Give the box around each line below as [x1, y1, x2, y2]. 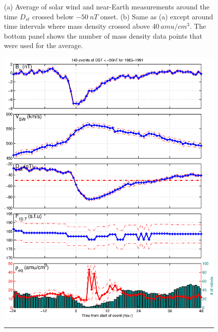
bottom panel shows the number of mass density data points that [4, 30, 203, 41]
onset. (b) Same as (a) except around [100, 11, 214, 21]
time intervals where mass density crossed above [4, 21, 150, 31]
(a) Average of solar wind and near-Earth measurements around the [4, 1, 210, 11]
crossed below [32, 11, 74, 21]
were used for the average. [4, 40, 83, 51]
